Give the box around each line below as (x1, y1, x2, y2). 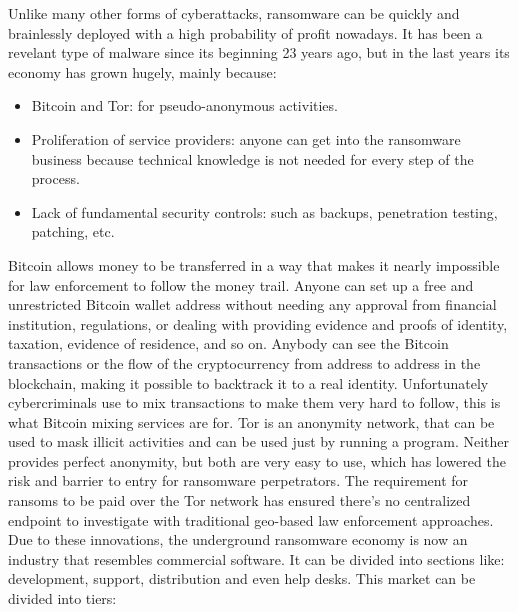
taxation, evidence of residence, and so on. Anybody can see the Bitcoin (8, 333, 449, 354)
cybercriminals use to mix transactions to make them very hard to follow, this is (8, 392, 501, 413)
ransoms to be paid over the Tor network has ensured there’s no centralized (8, 490, 471, 511)
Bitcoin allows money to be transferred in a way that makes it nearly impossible (8, 254, 500, 275)
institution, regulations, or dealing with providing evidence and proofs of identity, (8, 313, 508, 334)
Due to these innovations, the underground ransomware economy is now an (8, 529, 468, 550)
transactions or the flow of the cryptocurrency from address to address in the (8, 352, 481, 373)
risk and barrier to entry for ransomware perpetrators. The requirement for (8, 470, 469, 491)
